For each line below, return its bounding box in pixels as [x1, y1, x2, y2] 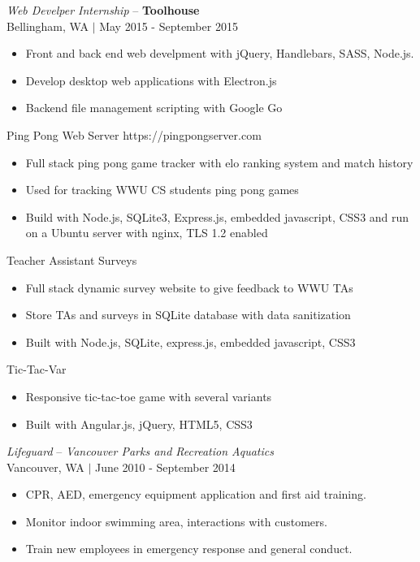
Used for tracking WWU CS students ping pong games [25, 181, 299, 198]
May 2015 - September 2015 [99, 17, 238, 34]
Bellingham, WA [6, 17, 89, 34]
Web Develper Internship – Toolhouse [6, 2, 200, 18]
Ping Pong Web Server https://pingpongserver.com [6, 126, 262, 143]
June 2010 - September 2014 [94, 458, 236, 475]
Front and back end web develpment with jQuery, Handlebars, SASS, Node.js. [25, 45, 414, 62]
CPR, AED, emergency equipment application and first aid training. [25, 486, 366, 503]
